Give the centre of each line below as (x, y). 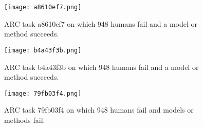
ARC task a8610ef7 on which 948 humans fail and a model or (101, 23)
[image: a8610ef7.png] (43, 7)
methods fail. (25, 120)
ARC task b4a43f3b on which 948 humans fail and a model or (101, 67)
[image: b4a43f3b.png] (43, 50)
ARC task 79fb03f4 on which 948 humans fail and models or (99, 110)
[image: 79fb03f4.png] (43, 93)
